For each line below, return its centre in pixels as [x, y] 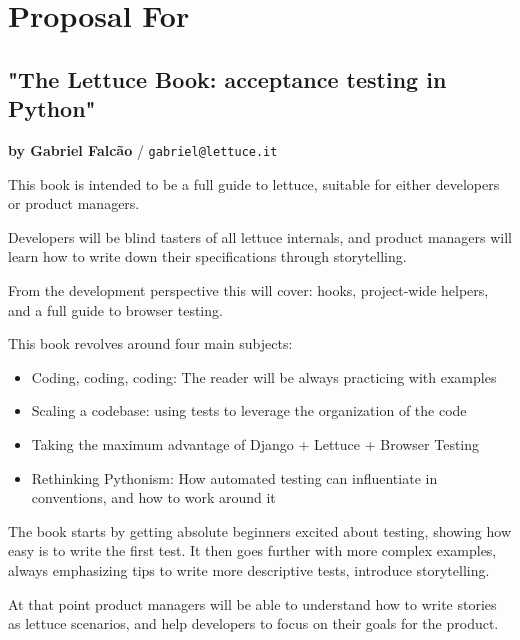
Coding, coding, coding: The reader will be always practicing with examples [264, 376]
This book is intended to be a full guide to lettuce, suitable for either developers [254, 183]
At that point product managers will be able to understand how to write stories [252, 603]
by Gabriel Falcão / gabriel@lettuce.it [143, 149]
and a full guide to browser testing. [115, 309]
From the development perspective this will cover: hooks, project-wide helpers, [248, 290]
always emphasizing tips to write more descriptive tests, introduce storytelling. [249, 569]
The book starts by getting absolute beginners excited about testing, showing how [259, 530]
